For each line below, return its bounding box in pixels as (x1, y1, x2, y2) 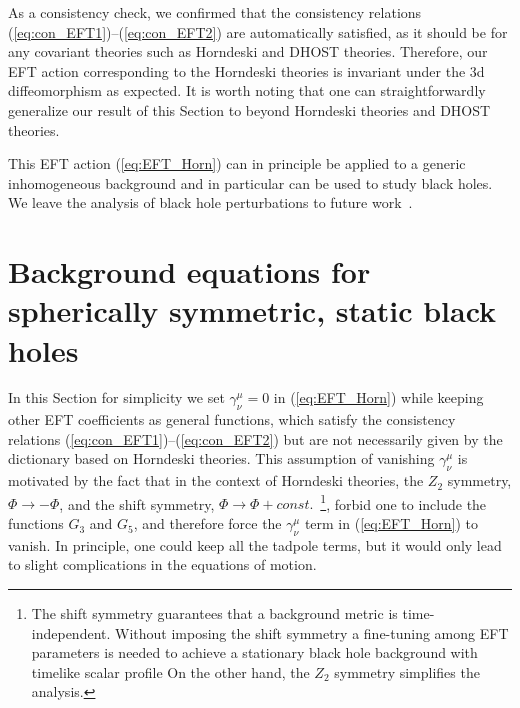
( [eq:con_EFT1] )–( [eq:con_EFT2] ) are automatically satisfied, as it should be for (8, 21, 508, 42)
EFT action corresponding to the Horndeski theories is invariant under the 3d (8, 60, 485, 81)
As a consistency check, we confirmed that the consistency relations (8, 2, 422, 22)
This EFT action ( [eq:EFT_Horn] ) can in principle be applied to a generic (8, 153, 466, 174)
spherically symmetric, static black (8, 290, 497, 331)
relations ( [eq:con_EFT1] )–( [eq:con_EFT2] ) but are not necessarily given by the (8, 428, 503, 449)
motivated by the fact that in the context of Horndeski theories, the (8, 470, 424, 491)
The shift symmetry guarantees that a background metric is (31, 603, 398, 624)
